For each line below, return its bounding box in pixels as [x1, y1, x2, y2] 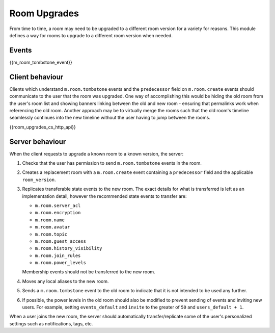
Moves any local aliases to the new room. [22, 278, 109, 284]
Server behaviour [9, 137, 66, 146]
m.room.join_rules [35, 252, 81, 259]
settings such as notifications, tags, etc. [9, 320, 93, 326]
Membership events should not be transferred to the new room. [22, 269, 155, 275]
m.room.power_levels [35, 260, 87, 266]
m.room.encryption [35, 210, 81, 216]
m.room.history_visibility [35, 245, 102, 251]
